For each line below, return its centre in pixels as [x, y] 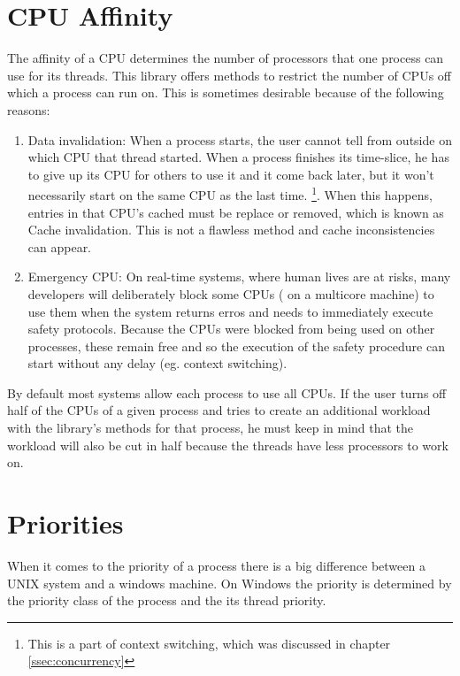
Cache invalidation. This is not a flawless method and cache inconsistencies [231, 230]
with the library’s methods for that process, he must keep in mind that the [211, 428]
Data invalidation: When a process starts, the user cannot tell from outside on [240, 139]
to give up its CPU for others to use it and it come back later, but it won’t [231, 174]
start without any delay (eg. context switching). [157, 363]
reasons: [29, 109]
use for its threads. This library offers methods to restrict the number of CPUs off [229, 75]
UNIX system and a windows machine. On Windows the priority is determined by [230, 583]
